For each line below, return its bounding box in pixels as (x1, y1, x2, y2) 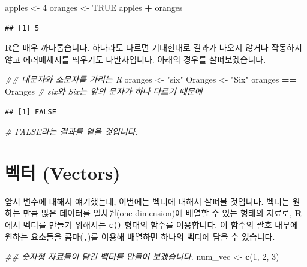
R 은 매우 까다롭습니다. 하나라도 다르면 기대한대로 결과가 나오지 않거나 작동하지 (5, 41, 302, 54)
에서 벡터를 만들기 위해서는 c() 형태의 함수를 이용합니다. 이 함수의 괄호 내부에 (5, 219, 298, 231)
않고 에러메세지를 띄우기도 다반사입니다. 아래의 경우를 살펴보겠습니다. (5, 53, 266, 65)
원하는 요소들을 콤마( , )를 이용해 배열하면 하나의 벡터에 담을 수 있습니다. (5, 230, 275, 242)
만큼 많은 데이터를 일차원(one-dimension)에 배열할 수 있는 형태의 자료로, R (23, 207, 302, 219)
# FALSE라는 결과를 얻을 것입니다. (5, 125, 138, 138)
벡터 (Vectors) (5, 160, 121, 184)
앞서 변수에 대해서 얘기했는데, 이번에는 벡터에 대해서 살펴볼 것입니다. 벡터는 (5, 195, 290, 207)
